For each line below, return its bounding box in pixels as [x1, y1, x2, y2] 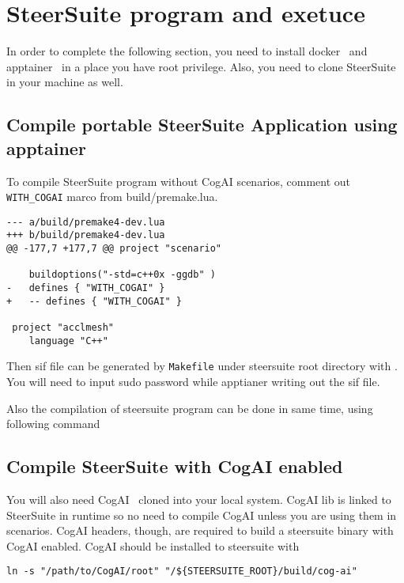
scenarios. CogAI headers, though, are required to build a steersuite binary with [6, 522, 394, 539]
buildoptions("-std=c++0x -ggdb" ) [28, 269, 216, 281]
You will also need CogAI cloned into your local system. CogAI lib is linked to [6, 490, 391, 507]
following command [6, 415, 100, 432]
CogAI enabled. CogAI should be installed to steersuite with [6, 537, 300, 554]
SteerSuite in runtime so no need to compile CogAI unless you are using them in [6, 506, 397, 523]
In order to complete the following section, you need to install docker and [6, 43, 368, 59]
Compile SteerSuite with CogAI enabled [6, 454, 343, 479]
